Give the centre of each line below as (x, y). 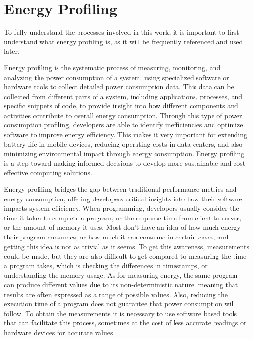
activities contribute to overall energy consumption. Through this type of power (123, 115)
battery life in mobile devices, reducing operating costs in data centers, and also (123, 144)
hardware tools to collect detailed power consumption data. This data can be (119, 87)
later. (12, 51)
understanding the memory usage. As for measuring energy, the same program (121, 275)
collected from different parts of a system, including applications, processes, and (123, 96)
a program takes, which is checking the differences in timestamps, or (106, 265)
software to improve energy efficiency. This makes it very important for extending (126, 134)
